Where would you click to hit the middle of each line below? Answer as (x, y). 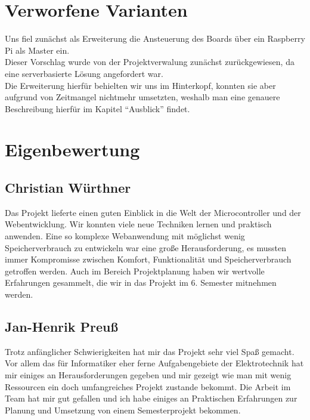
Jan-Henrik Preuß (61, 326)
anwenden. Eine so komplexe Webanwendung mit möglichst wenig (125, 236)
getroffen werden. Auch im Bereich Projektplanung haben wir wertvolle (135, 271)
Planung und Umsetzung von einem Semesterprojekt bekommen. (123, 410)
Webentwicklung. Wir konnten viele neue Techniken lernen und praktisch (138, 224)
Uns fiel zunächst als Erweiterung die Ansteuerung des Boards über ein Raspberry (155, 38)
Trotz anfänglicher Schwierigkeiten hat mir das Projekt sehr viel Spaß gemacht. (150, 351)
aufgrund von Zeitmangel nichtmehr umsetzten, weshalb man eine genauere (142, 97)
